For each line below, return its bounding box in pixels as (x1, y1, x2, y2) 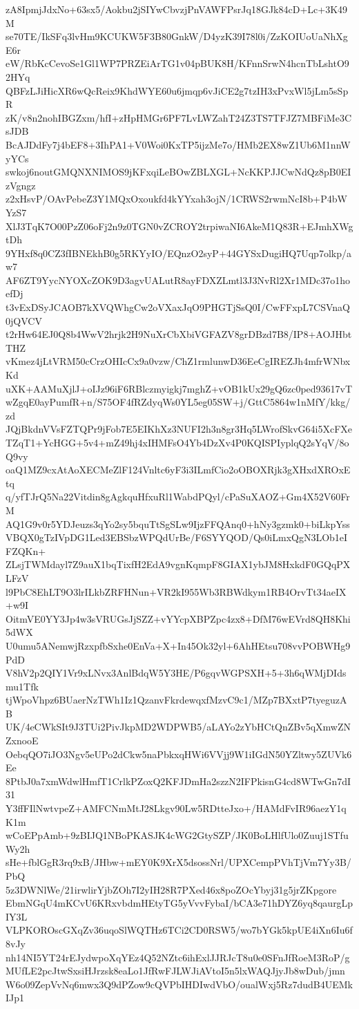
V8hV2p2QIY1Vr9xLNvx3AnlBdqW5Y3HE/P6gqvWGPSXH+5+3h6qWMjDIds (6, 666, 347, 680)
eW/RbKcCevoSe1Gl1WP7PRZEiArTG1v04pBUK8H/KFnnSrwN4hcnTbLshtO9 (6, 56, 349, 70)
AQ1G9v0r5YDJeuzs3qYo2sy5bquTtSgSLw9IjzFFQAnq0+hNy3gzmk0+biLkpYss (6, 516, 350, 531)
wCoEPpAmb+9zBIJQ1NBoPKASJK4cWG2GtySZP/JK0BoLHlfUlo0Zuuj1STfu (6, 828, 349, 842)
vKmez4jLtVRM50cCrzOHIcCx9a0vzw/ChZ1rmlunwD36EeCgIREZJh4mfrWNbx (6, 354, 351, 368)
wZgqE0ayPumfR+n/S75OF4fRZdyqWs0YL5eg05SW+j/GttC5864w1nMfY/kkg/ (6, 395, 351, 409)
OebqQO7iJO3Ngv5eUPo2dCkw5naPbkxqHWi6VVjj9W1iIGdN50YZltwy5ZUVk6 (6, 746, 352, 761)
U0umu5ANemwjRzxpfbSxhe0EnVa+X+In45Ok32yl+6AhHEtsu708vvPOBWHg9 (6, 638, 351, 652)
